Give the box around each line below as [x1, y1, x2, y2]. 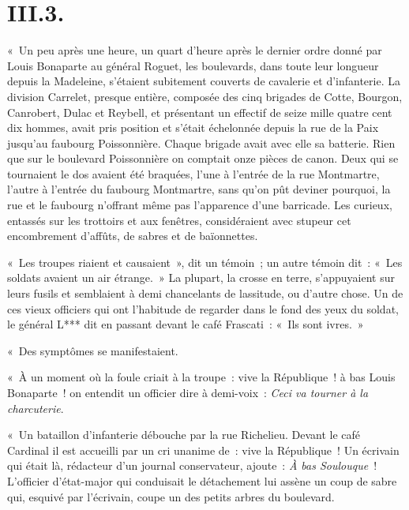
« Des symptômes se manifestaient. [7, 342, 178, 358]
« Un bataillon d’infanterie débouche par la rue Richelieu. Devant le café [7, 426, 360, 443]
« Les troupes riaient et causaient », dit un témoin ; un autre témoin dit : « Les [7, 253, 403, 270]
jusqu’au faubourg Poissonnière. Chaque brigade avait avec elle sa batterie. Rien [7, 134, 396, 151]
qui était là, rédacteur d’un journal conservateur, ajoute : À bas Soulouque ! [7, 457, 377, 474]
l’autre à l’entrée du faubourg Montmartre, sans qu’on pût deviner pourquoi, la [7, 181, 391, 197]
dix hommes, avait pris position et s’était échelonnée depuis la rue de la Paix [7, 119, 379, 136]
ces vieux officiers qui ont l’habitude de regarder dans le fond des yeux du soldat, [7, 300, 399, 317]
